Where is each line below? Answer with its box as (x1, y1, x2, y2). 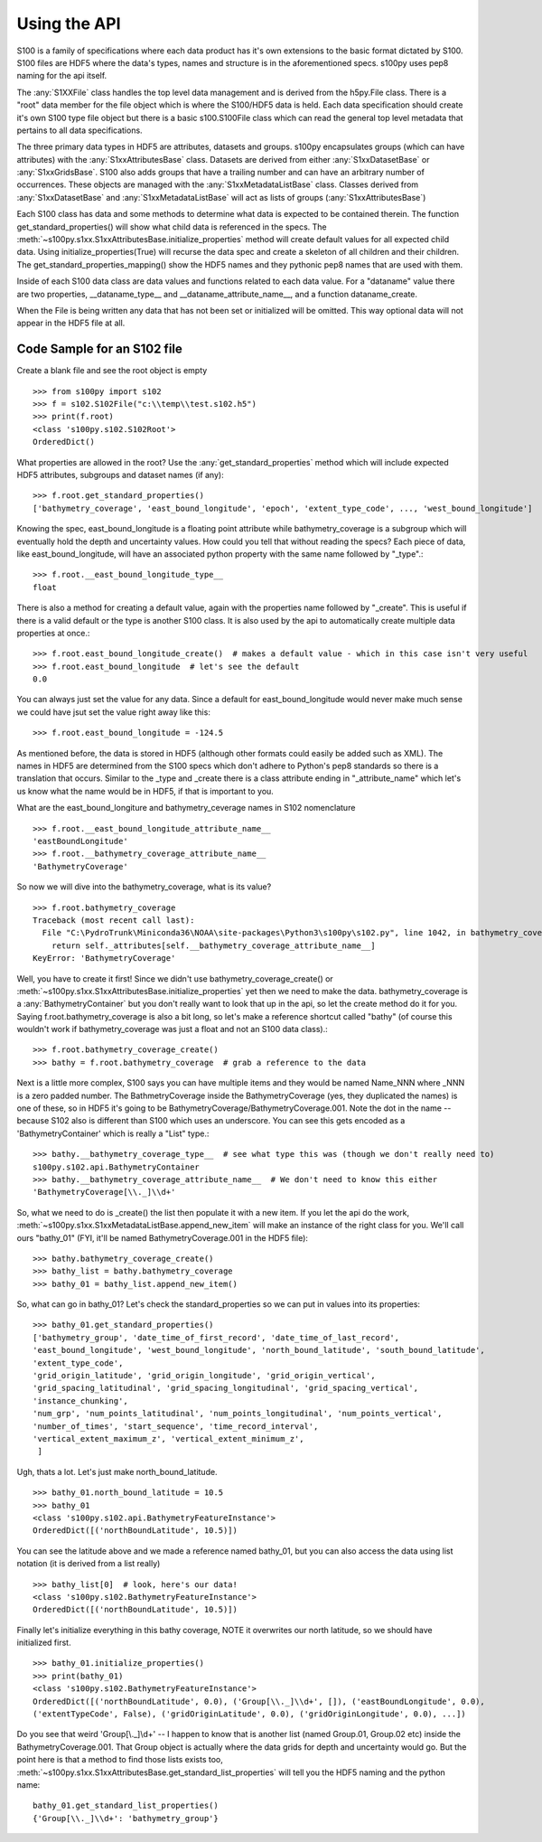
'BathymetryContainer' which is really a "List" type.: (16, 1128, 210, 1139)
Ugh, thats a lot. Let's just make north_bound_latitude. (16, 1466, 218, 1477)
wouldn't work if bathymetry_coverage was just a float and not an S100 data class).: (16, 1024, 329, 1035)
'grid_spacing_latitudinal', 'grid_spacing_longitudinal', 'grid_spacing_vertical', (33, 1383, 419, 1394)
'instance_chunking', (33, 1396, 128, 1405)
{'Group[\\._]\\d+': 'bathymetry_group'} (33, 1813, 219, 1823)
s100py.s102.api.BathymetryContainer (33, 1161, 201, 1172)
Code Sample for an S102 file (16, 342, 182, 357)
